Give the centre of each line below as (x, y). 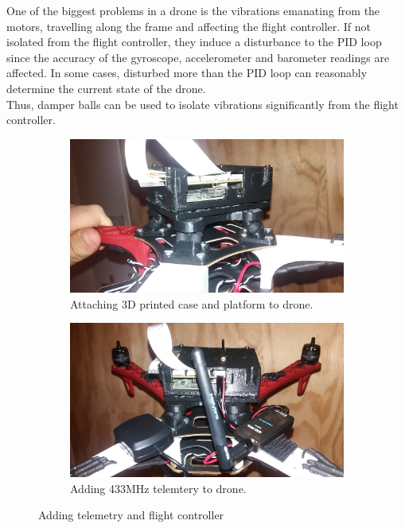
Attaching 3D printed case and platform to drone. (192, 303)
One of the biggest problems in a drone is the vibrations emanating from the (193, 10)
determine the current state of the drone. (106, 88)
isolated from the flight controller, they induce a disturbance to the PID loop (194, 42)
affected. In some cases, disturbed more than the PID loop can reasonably (187, 73)
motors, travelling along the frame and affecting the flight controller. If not (189, 26)
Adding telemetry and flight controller (131, 515)
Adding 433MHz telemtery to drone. (158, 488)
